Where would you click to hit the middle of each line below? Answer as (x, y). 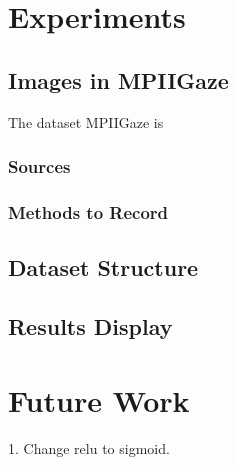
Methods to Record (88, 211)
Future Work (99, 399)
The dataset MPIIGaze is (86, 121)
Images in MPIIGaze (118, 79)
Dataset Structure (103, 267)
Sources (39, 166)
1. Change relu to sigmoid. (89, 447)
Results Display (90, 326)
